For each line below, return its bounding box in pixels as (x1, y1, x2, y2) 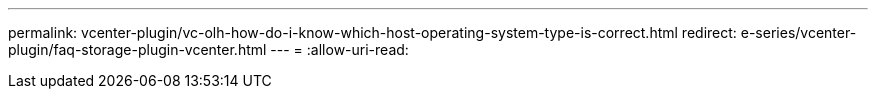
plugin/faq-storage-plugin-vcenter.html (8, 41, 267, 58)
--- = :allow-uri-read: (270, 41, 409, 58)
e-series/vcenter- (740, 24, 857, 41)
